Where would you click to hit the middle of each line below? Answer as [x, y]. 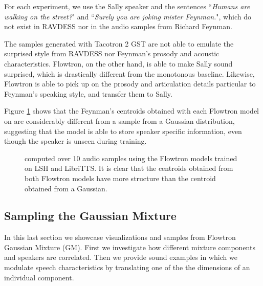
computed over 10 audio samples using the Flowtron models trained [131, 158]
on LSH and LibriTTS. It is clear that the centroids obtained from [129, 168]
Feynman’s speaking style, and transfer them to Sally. [88, 93]
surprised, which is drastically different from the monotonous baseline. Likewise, [129, 73]
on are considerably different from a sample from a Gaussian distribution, [119, 120]
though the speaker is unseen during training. [75, 141]
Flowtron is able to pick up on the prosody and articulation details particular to [130, 84]
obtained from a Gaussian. [66, 188]
